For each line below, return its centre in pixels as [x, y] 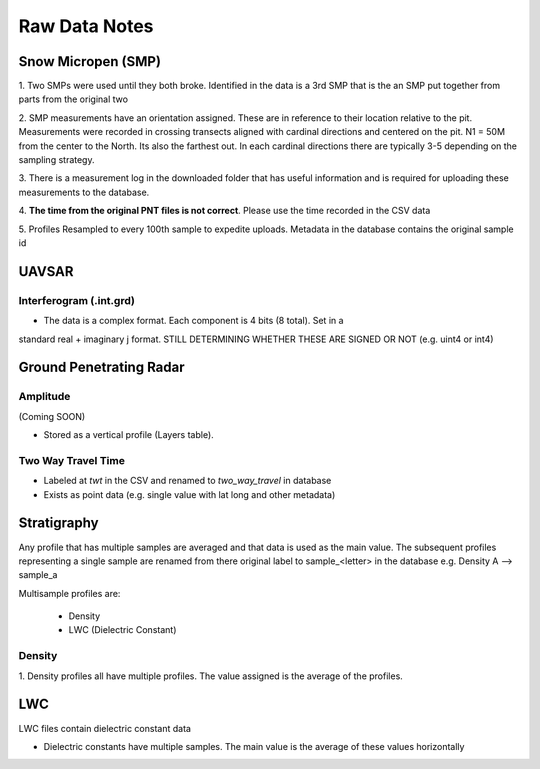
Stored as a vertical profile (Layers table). [128, 435]
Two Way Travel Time [71, 460]
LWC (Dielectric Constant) [122, 630]
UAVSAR [46, 271]
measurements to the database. [84, 192]
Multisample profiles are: [69, 593]
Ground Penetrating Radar [101, 367]
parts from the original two [73, 99]
